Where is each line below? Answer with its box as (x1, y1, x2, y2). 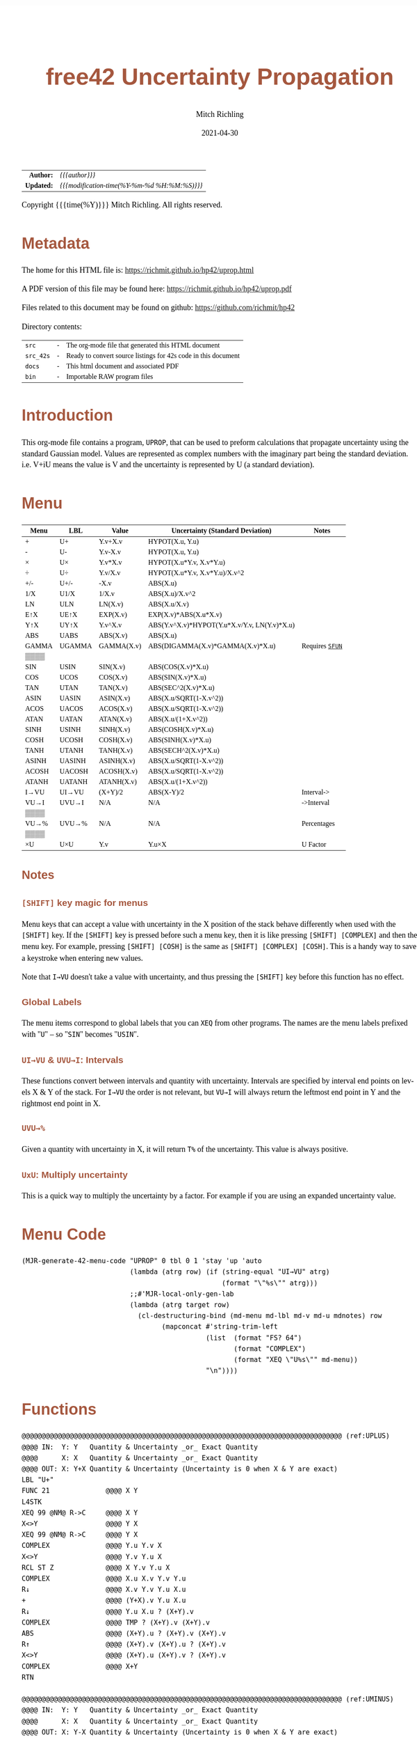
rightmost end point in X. (22, 1098, 101, 1108)
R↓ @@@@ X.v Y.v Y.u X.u (22, 1586, 186, 1595)
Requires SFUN (301, 642, 343, 650)
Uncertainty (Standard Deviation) (171, 526, 272, 535)
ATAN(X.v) (98, 715, 132, 723)
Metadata (22, 234, 90, 253)
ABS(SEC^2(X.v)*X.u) (148, 684, 215, 692)
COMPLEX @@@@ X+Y (22, 1662, 138, 1671)
